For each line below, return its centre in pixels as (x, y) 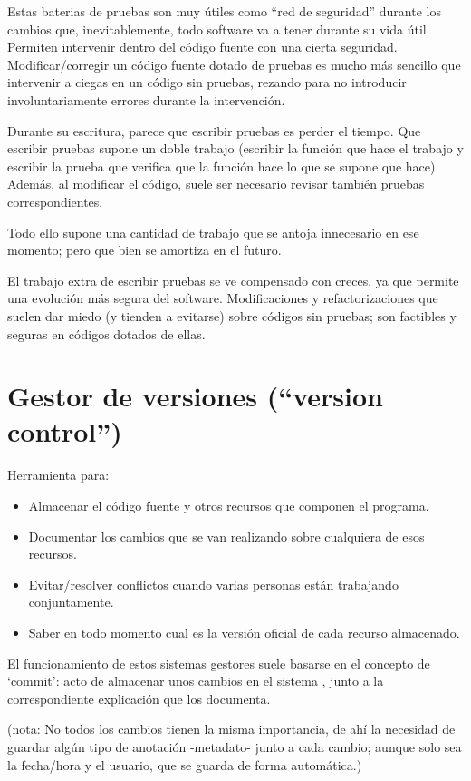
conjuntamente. (71, 602)
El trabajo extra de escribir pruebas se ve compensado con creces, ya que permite (233, 280)
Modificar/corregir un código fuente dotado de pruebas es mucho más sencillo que (234, 64)
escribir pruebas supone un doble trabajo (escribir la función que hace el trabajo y (235, 148)
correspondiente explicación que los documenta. (139, 698)
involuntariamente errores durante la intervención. (146, 99)
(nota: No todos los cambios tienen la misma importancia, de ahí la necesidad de (231, 729)
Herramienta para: (58, 475)
